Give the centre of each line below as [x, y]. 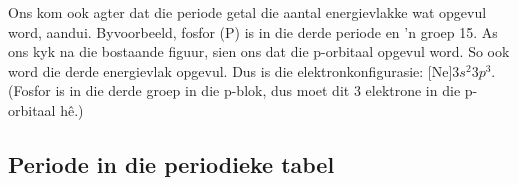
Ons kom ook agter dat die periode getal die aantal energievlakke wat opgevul [247, 12]
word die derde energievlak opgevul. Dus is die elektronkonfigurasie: [216, 70]
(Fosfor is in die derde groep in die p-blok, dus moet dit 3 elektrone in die [234, 90]
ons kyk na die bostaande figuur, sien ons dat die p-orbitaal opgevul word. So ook [259, 51]
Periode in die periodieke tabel [171, 163]
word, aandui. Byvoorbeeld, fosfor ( [117, 31]
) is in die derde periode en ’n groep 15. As [366, 31]
